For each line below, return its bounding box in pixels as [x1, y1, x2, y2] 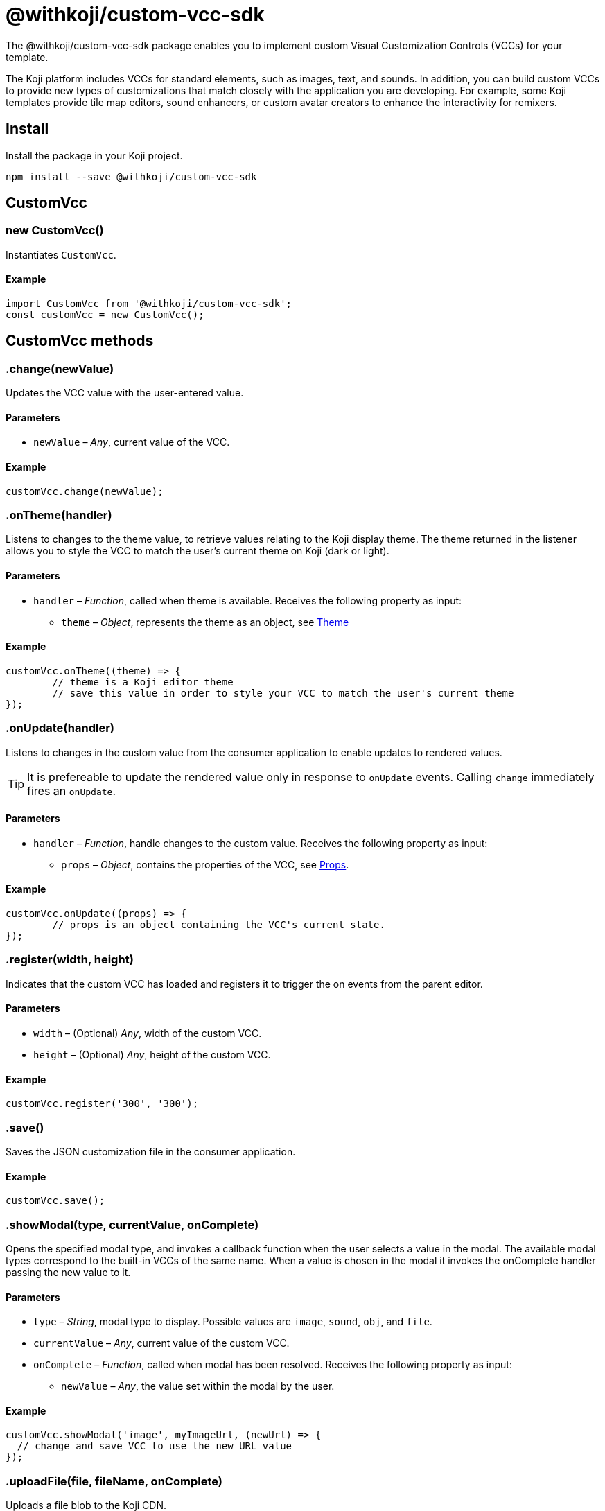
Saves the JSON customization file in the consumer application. [6, 1146, 296, 1158]
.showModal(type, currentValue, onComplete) [6, 1217, 259, 1232]
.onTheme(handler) [6, 508, 112, 523]
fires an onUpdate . [27, 783, 116, 798]
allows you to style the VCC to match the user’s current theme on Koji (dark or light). [6, 545, 389, 557]
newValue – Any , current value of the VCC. [33, 436, 230, 448]
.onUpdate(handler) [6, 721, 115, 735]
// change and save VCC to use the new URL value [17, 1440, 292, 1452]
